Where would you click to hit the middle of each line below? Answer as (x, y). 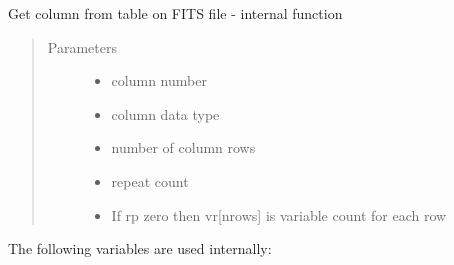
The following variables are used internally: (140, 248)
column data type (165, 113)
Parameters (82, 46)
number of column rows (183, 147)
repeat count (150, 180)
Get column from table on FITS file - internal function (175, 13)
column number (159, 80)
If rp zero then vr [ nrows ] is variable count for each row (279, 214)
